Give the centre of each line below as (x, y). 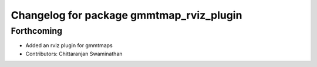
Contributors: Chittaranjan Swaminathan (74, 54)
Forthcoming (37, 31)
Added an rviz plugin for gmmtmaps (69, 45)
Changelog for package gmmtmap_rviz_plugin (127, 15)
